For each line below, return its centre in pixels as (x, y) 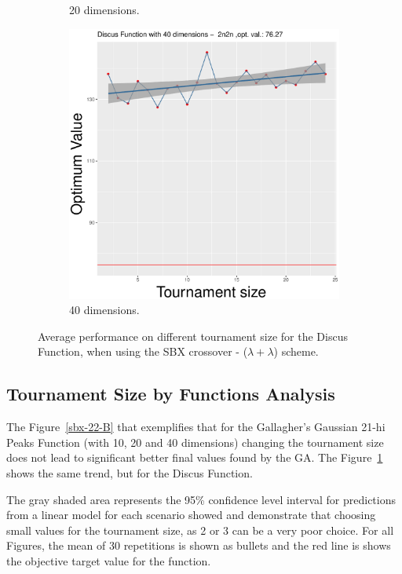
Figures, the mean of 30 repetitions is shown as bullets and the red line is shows (199, 545)
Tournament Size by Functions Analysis (171, 394)
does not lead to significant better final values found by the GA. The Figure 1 (195, 457)
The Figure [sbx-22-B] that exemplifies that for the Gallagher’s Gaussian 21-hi (196, 427)
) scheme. (296, 351)
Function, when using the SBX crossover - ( (143, 351)
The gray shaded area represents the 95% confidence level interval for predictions (201, 499)
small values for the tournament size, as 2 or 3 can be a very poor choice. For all (200, 530)
